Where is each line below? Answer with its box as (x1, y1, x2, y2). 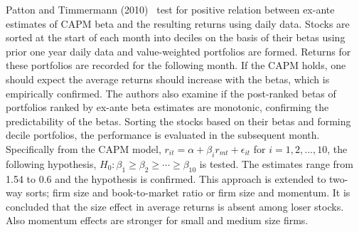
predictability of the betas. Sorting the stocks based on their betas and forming (6, 113, 351, 128)
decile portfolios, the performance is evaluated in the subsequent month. (6, 127, 320, 142)
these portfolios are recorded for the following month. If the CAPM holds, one (6, 58, 346, 73)
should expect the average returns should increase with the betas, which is (6, 71, 330, 86)
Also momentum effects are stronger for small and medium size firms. (6, 213, 309, 228)
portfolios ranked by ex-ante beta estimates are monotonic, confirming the (6, 100, 329, 115)
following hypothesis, (6, 156, 97, 171)
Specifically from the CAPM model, (6, 141, 161, 156)
